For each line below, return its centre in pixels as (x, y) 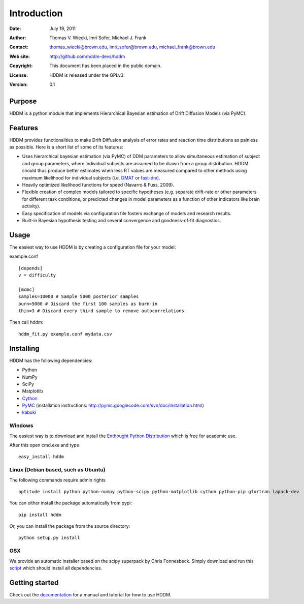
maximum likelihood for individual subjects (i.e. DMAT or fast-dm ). (91, 177)
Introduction (36, 13)
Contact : (19, 47)
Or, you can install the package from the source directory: (70, 526)
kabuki (29, 412)
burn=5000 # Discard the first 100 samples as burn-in (88, 304)
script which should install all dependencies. (56, 568)
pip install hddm (40, 515)
